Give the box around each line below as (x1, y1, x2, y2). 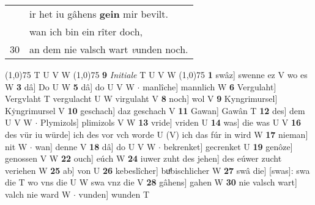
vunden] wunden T (78, 187, 150, 200)
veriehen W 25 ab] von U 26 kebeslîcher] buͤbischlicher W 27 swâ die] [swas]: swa (5, 164, 310, 176)
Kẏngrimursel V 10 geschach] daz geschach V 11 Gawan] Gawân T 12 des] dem (5, 104, 305, 117)
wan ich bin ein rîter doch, (29, 24, 143, 38)
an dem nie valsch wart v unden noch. (29, 42, 188, 56)
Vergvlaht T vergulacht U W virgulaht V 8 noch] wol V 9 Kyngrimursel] (5, 92, 278, 105)
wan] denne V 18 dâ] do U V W (35, 140, 156, 153)
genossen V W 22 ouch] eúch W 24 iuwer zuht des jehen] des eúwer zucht (5, 152, 282, 165)
